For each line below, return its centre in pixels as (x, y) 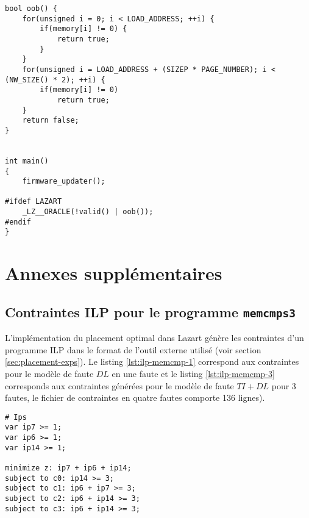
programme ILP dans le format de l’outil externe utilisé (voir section (133, 349)
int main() (27, 161)
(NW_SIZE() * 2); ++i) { (55, 80)
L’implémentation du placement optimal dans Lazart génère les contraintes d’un (154, 338)
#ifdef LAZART (34, 202)
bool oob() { (31, 9)
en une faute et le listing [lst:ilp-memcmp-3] (193, 374)
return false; (51, 121)
